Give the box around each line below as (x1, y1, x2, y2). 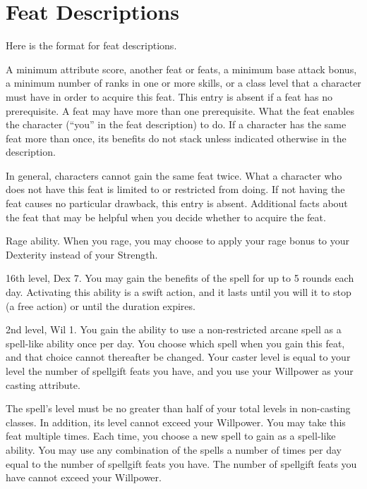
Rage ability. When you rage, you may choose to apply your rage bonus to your (6, 233, 350, 248)
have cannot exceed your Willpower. (6, 470, 162, 485)
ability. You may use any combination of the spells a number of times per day (6, 442, 342, 457)
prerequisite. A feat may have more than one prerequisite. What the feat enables (6, 103, 354, 118)
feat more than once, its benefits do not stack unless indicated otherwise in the (6, 130, 347, 145)
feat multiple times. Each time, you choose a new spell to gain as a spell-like (6, 428, 336, 443)
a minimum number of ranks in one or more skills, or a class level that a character (6, 75, 361, 90)
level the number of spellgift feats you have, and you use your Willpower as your (6, 364, 354, 378)
